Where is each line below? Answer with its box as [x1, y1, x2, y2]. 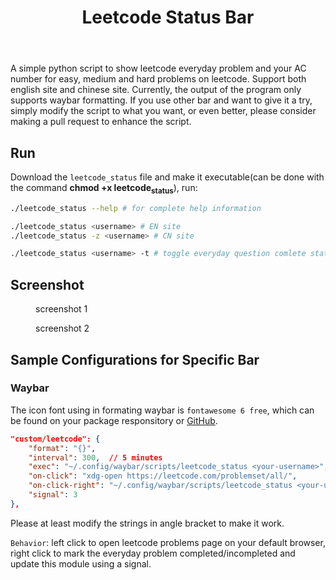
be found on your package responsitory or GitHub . [10, 414, 218, 426]
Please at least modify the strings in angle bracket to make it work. [10, 517, 285, 529]
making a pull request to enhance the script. [10, 116, 192, 128]
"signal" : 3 [28, 490, 78, 500]
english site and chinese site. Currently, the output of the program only [10, 84, 302, 96]
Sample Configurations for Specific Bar [10, 351, 260, 368]
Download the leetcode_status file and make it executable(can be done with [10, 171, 325, 183]
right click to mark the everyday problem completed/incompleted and [10, 547, 296, 559]
